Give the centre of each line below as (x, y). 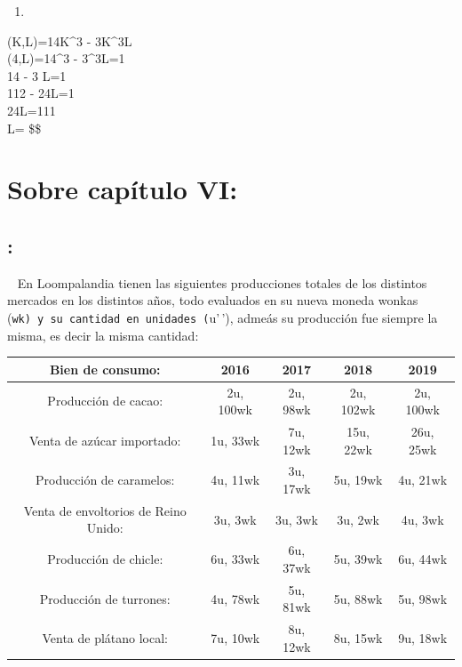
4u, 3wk (422, 519)
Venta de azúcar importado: (105, 440)
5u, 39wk (358, 559)
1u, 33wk (235, 440)
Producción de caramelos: (105, 480)
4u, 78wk (235, 598)
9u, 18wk (423, 637)
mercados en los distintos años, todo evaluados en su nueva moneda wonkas (213, 300)
